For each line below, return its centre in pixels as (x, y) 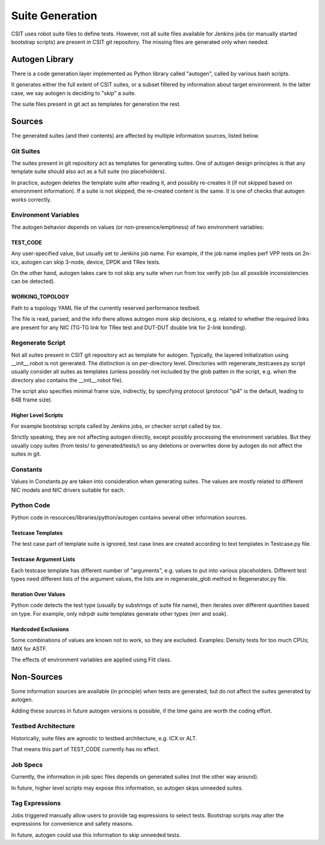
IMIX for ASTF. (29, 648)
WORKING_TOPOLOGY (40, 297)
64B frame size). (32, 400)
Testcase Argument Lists (43, 559)
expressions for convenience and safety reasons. (72, 824)
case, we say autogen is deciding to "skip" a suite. (74, 93)
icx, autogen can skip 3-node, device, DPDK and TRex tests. (86, 262)
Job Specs (27, 764)
